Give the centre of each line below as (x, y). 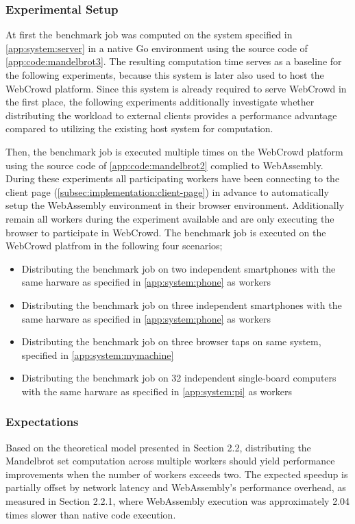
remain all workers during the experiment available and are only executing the (170, 218)
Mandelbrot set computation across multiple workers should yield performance (170, 461)
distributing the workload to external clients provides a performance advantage (171, 115)
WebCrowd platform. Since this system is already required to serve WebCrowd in (176, 88)
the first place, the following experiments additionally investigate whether (160, 102)
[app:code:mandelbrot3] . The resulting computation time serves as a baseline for (174, 61)
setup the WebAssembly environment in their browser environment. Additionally (175, 205)
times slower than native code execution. (91, 514)
